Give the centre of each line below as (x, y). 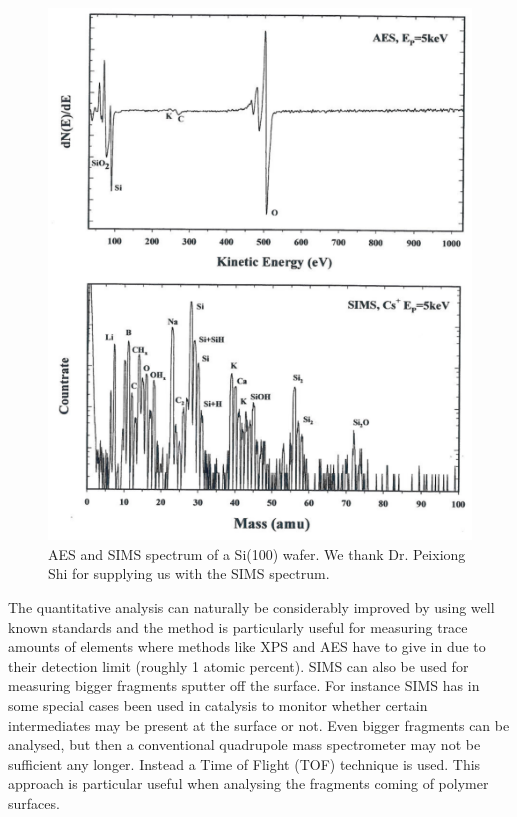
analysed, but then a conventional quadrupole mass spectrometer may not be (244, 744)
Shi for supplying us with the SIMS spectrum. (189, 573)
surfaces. (34, 802)
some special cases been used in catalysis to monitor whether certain (218, 704)
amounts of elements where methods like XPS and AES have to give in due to (247, 646)
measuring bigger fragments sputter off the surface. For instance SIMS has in (244, 685)
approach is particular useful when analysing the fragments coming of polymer (248, 783)
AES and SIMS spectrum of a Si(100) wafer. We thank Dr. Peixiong (257, 553)
